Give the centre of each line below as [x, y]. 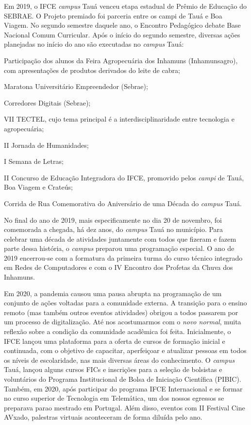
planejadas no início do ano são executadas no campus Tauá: [94, 44]
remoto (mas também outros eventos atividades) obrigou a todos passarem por [121, 312]
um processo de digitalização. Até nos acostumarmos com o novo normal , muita [123, 322]
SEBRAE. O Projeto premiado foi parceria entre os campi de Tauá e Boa [113, 15]
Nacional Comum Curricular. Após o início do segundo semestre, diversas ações [122, 34]
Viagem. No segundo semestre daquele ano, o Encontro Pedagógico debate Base [122, 25]
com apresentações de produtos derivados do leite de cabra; [92, 70]
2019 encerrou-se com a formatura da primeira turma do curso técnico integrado [123, 257]
